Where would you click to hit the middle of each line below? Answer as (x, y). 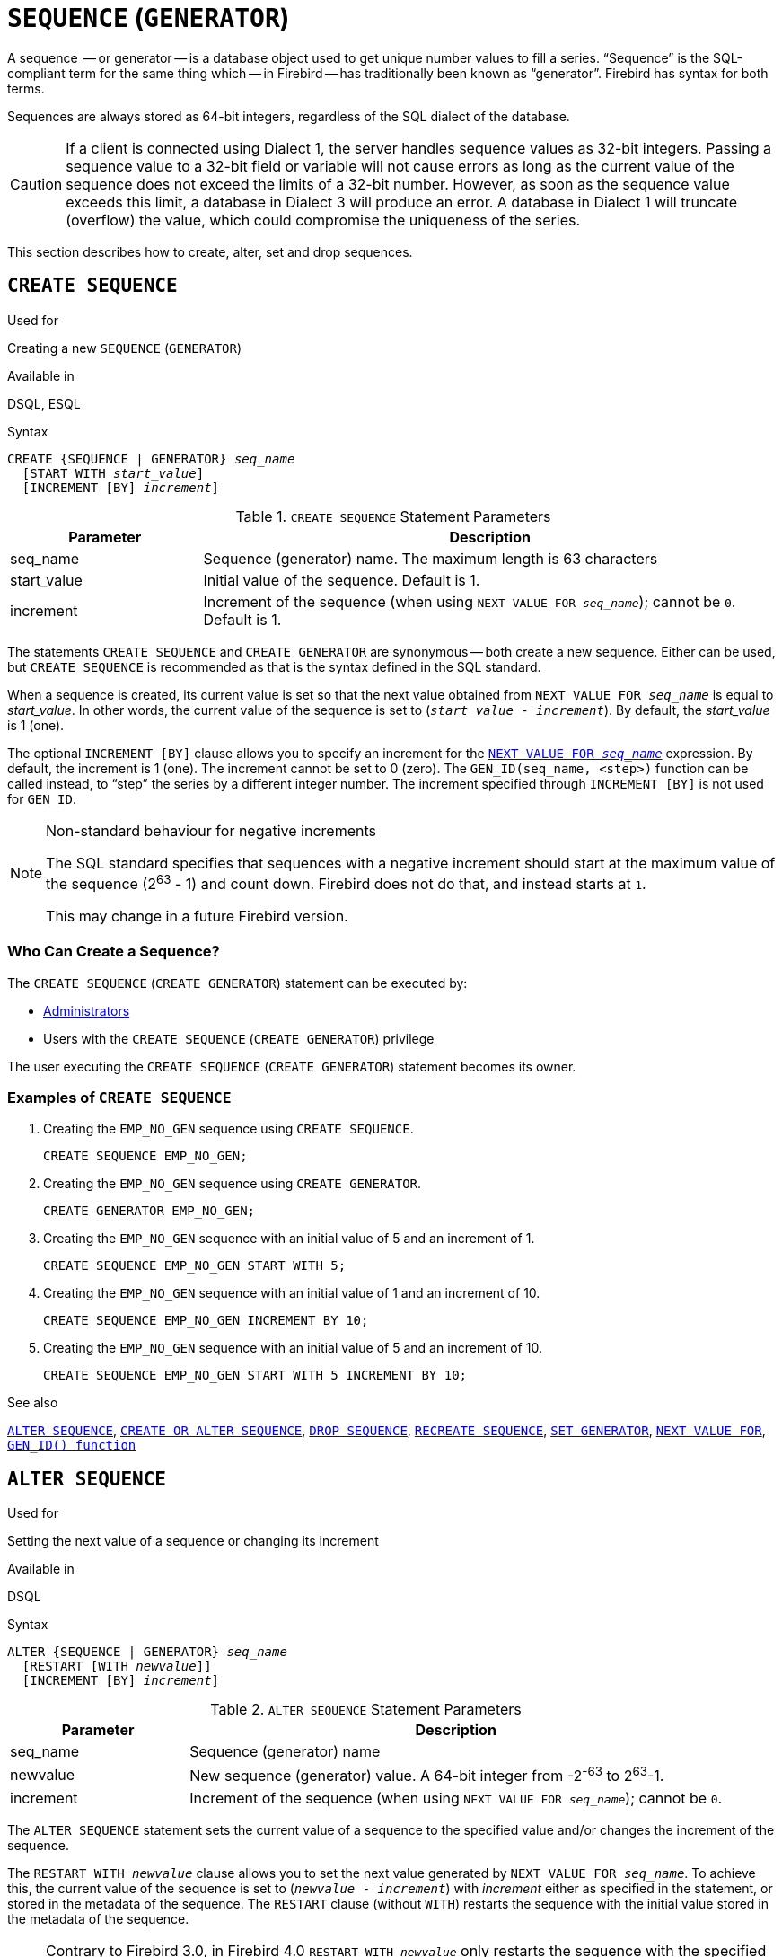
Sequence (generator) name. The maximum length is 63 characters (431, 558)
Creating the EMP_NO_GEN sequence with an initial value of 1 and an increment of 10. (292, 1293)
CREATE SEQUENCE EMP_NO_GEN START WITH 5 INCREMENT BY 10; (255, 1375)
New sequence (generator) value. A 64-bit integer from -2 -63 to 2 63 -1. (427, 1775)
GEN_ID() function (72, 1446)
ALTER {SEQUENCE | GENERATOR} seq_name (147, 1652)
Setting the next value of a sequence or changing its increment (193, 1541)
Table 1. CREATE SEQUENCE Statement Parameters (393, 516)
